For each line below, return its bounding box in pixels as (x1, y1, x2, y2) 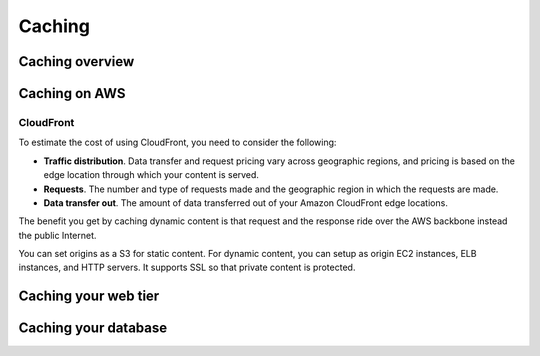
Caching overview (18, 53, 135, 70)
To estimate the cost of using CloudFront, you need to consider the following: (18, 136, 337, 149)
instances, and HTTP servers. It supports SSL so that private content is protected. (18, 261, 356, 274)
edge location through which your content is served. (43, 169, 260, 181)
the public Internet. (18, 229, 97, 241)
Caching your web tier (18, 288, 160, 305)
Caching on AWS (18, 85, 126, 102)
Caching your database (18, 320, 168, 337)
